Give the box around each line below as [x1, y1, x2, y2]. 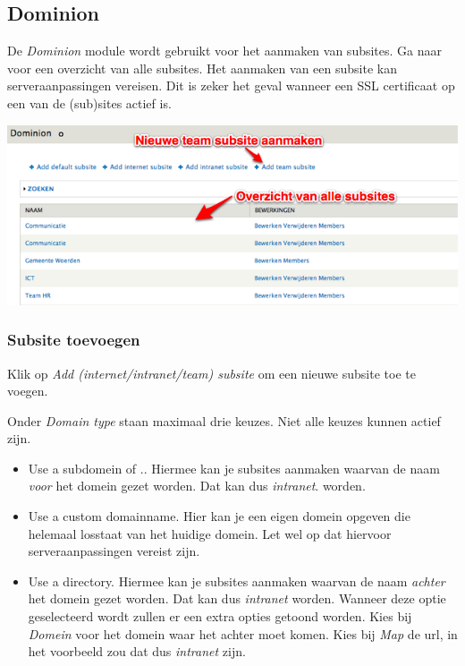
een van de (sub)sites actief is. [7, 93, 172, 112]
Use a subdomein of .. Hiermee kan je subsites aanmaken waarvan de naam [28, 458, 440, 477]
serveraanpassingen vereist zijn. [28, 542, 200, 560]
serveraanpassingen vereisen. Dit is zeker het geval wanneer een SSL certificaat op [7, 76, 455, 95]
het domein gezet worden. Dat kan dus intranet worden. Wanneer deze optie [28, 589, 446, 608]
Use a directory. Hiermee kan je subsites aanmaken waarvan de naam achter [28, 571, 445, 590]
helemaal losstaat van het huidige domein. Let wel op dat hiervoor [28, 524, 392, 542]
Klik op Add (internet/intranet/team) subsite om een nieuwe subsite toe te [7, 363, 416, 382]
